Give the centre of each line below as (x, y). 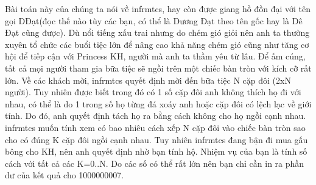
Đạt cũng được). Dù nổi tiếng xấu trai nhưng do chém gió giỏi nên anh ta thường (157, 32)
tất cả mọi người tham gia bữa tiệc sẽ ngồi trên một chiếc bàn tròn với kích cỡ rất (158, 68)
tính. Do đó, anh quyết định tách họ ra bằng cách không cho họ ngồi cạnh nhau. (156, 116)
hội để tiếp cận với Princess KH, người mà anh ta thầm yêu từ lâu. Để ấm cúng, (155, 56)
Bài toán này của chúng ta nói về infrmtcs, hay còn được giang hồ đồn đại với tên (158, 8)
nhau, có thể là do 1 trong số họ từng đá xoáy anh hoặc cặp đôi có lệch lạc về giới (158, 103)
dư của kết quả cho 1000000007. (65, 175)
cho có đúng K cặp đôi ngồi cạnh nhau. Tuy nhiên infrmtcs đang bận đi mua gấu (156, 139)
